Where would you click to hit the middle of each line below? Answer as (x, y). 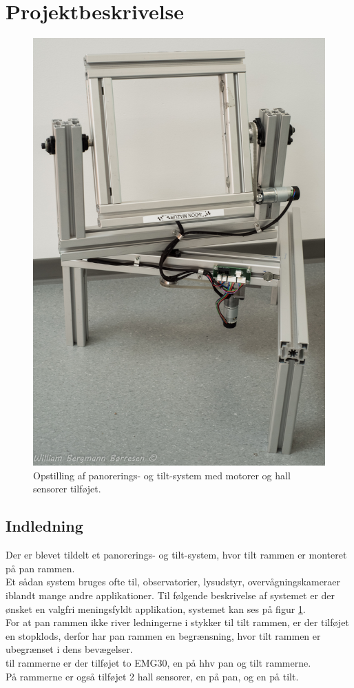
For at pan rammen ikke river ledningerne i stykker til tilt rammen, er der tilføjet (177, 622)
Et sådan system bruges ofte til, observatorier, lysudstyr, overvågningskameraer (173, 582)
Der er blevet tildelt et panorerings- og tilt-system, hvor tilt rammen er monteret (176, 555)
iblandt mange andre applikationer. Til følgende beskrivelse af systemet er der (170, 595)
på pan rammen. (40, 568)
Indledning (44, 526)
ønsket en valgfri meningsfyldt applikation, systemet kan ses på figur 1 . (156, 608)
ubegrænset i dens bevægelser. (69, 649)
